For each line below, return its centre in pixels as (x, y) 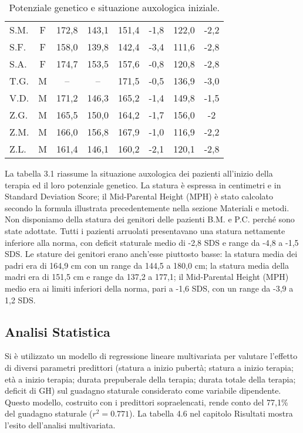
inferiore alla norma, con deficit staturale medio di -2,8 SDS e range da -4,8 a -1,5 (152, 242)
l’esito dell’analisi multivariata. (60, 424)
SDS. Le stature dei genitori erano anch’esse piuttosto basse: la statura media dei (151, 254)
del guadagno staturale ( (49, 413)
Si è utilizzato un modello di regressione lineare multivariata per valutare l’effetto (151, 356)
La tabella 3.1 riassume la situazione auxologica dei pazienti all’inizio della (139, 173)
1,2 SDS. (20, 300)
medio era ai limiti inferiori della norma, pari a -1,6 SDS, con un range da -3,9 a (149, 288)
